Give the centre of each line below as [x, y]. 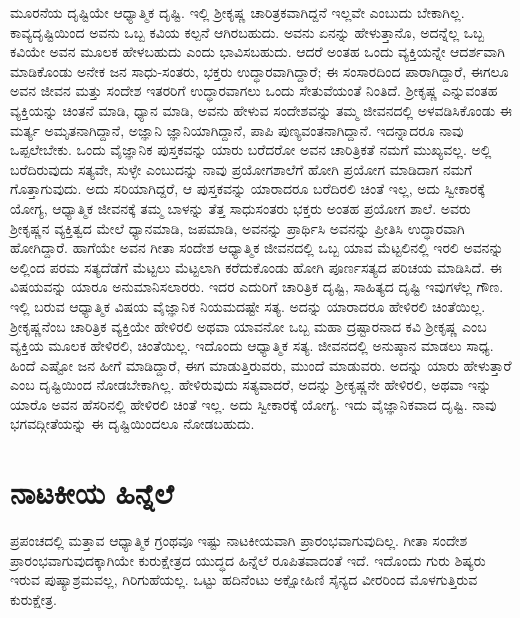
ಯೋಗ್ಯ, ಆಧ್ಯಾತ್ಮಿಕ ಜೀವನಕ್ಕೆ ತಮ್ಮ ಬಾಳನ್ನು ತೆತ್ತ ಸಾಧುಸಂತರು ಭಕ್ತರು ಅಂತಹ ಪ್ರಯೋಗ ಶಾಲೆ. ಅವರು [240, 207]
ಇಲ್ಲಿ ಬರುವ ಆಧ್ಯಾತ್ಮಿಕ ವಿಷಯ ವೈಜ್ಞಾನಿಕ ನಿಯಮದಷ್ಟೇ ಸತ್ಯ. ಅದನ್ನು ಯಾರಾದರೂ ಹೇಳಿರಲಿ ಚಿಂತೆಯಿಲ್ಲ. [248, 305]
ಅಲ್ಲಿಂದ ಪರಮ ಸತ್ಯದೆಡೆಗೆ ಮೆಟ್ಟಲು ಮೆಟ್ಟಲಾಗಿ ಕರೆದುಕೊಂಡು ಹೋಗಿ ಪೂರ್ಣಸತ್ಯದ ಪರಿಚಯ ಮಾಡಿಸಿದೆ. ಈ [256, 266]
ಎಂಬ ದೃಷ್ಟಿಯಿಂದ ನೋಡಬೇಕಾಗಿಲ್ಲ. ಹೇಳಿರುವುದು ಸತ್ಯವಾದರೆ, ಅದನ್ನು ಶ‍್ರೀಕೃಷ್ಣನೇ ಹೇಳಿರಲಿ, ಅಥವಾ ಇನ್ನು [251, 384]
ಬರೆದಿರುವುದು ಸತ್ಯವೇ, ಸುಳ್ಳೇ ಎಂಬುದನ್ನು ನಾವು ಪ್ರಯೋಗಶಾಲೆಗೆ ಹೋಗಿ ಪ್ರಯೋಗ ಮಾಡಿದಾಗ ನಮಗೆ [241, 168]
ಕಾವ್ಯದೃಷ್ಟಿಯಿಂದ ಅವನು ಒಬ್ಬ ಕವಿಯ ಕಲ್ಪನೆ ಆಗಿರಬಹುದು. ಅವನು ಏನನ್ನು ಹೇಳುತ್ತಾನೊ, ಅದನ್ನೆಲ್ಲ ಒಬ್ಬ [247, 31]
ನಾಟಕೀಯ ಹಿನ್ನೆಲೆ [92, 492]
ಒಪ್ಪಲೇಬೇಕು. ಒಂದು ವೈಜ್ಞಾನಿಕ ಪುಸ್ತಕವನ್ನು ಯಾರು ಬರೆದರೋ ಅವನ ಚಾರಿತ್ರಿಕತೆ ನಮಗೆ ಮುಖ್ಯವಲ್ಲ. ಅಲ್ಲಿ [251, 149]
